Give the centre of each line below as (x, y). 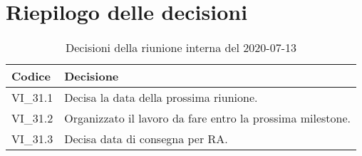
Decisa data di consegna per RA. (146, 139)
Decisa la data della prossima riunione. (161, 98)
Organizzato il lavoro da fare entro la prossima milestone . (208, 118)
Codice (31, 76)
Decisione (92, 76)
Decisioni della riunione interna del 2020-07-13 (181, 48)
